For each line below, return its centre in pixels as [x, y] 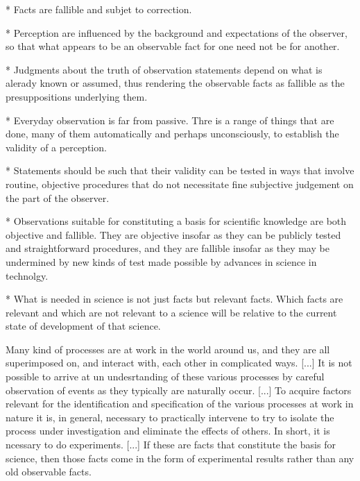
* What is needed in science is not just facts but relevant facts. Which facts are [174, 299]
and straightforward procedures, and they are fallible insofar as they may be [168, 248]
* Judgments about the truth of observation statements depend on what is [164, 69]
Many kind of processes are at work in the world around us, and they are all [168, 349]
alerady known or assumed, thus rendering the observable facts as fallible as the [175, 83]
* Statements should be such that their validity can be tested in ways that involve [180, 170]
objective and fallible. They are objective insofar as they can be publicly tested [173, 234]
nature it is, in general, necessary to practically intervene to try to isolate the [170, 417]
